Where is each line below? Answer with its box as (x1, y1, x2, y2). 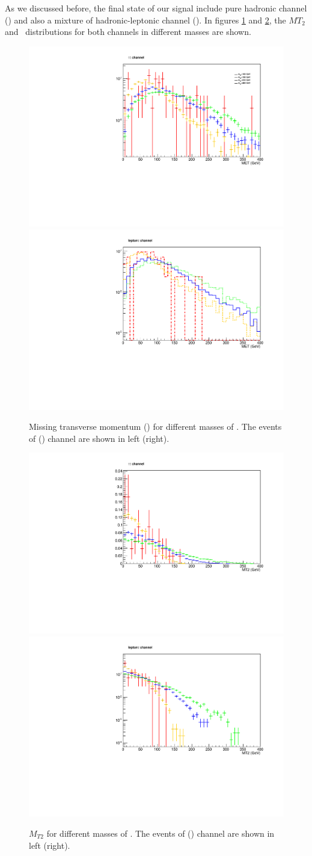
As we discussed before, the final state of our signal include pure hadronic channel (5, 2, 307, 14)
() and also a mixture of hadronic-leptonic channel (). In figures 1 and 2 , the (5, 13, 286, 26)
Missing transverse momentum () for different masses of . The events (29, 420, 282, 433)
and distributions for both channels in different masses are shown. (5, 25, 251, 38)
